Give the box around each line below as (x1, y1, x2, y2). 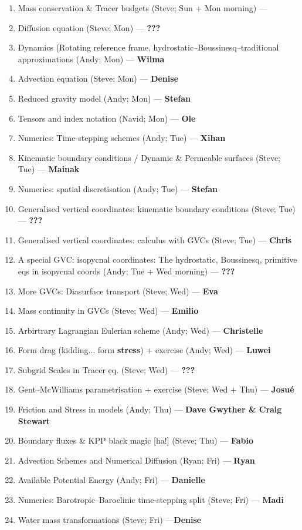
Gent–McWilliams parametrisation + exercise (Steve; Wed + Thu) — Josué (18, 383, 294, 395)
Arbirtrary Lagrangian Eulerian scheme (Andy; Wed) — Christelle (18, 324, 263, 336)
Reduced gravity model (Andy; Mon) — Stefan (18, 92, 191, 104)
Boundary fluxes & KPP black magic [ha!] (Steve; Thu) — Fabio (18, 434, 254, 447)
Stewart (18, 414, 50, 427)
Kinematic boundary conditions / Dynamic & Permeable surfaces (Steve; (18, 151, 280, 163)
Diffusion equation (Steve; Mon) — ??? (18, 21, 161, 33)
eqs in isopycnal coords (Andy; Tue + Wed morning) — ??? (18, 264, 235, 277)
